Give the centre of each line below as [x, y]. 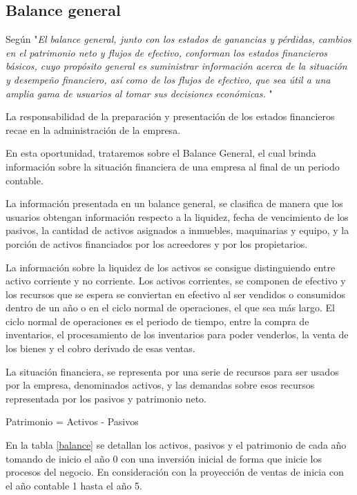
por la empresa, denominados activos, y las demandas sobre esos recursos [160, 385]
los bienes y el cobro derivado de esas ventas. [100, 348]
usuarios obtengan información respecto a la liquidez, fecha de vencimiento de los [177, 216]
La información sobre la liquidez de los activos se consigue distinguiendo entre [171, 267]
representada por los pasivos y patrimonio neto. [106, 398]
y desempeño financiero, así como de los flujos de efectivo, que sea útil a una [168, 79]
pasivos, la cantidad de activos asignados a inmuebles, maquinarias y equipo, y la [177, 230]
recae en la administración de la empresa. [93, 129]
